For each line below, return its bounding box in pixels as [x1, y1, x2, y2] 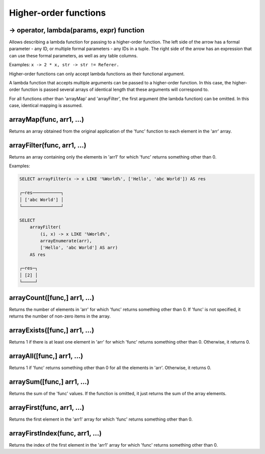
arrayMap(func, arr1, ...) [9, 115, 84, 124]
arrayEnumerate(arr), [40, 238, 92, 243]
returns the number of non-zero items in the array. [9, 313, 111, 319]
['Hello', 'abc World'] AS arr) [40, 245, 118, 250]
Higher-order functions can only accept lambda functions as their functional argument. [9, 71, 185, 77]
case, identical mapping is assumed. [9, 103, 83, 108]
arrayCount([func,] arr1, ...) [9, 294, 95, 302]
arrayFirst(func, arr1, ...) [9, 403, 84, 412]
